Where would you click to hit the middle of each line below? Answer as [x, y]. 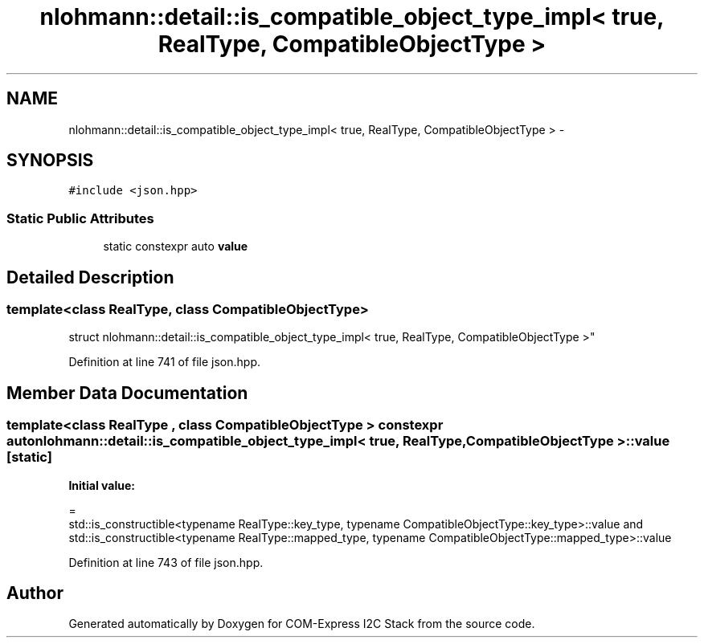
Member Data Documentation [127, 393]
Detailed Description [90, 277]
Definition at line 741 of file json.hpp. [165, 362]
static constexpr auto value [176, 247]
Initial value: [102, 485]
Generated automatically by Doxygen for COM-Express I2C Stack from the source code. [302, 624]
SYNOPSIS [50, 161]
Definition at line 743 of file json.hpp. [166, 562]
